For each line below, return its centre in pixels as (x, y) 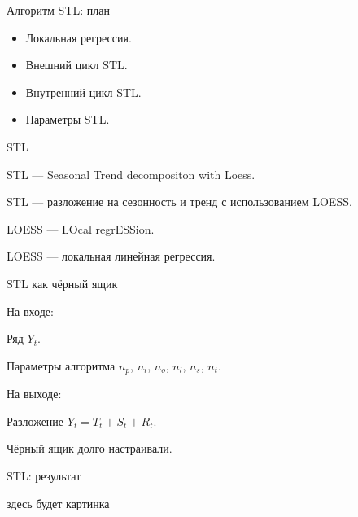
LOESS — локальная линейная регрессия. (111, 256)
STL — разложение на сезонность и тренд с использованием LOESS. (179, 202)
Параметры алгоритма (61, 365)
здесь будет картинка (58, 503)
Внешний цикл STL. (76, 65)
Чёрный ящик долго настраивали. (89, 448)
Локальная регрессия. (79, 37)
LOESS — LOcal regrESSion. (81, 228)
